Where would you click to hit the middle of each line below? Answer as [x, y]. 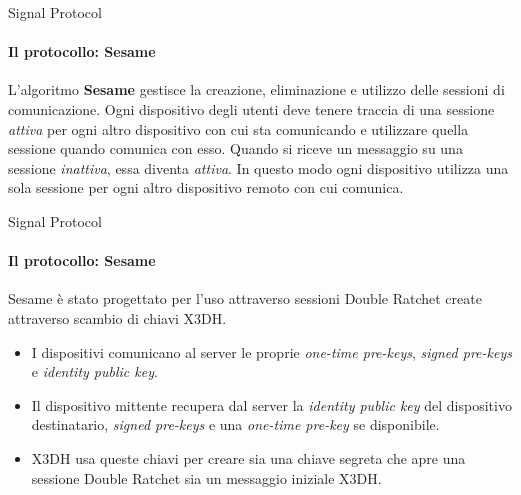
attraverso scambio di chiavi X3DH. [117, 317]
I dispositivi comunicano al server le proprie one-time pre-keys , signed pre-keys [271, 351]
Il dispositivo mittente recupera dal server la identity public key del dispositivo [271, 404]
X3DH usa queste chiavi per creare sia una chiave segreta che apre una [248, 457]
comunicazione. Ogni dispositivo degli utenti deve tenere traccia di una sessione [251, 108]
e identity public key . [94, 371]
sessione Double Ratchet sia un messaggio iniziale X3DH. [206, 477]
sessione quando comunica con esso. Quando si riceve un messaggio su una [235, 148]
